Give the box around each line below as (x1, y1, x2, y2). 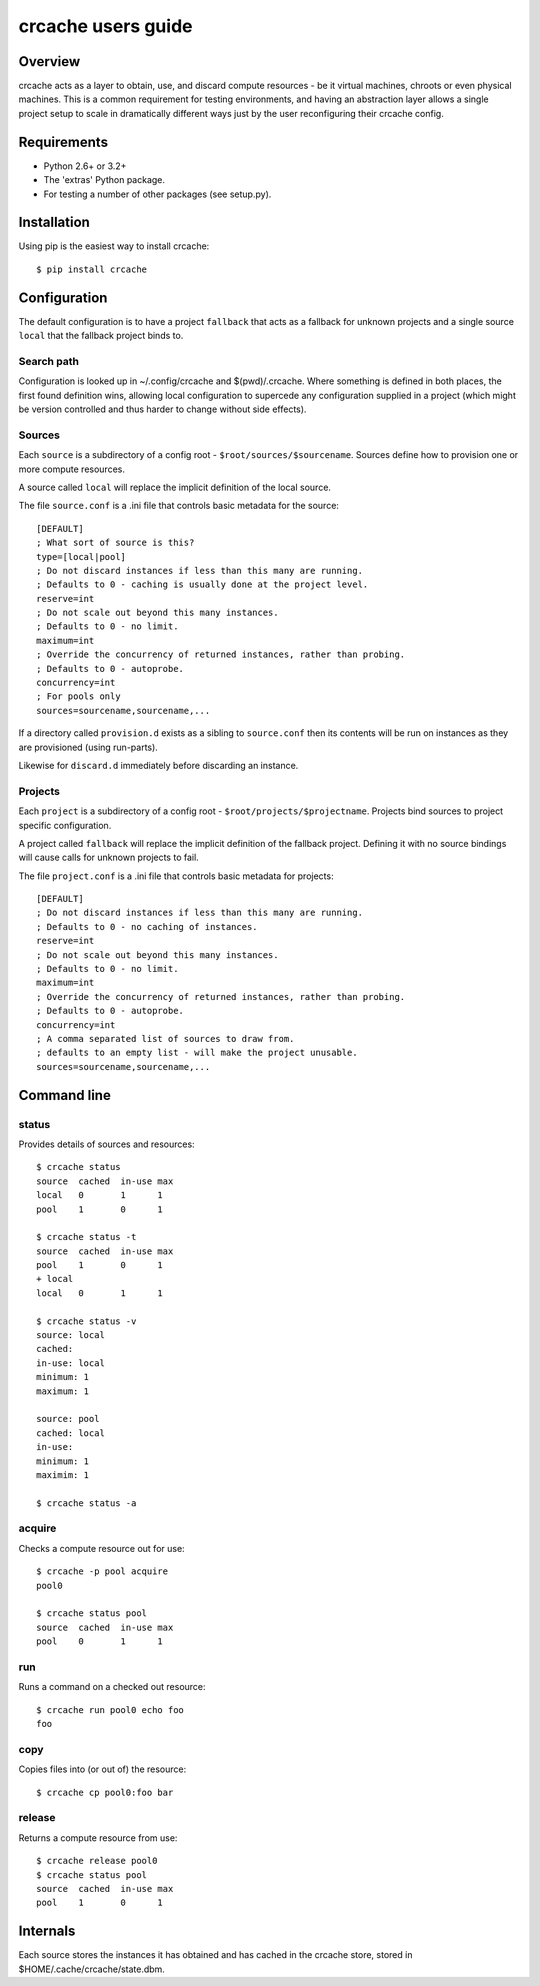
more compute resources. (18, 463, 125, 475)
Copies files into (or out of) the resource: (18, 1763, 187, 1775)
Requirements (18, 133, 109, 150)
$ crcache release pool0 (36, 1855, 158, 1867)
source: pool (36, 1413, 100, 1425)
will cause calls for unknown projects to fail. (18, 851, 199, 864)
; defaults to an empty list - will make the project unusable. (36, 1047, 359, 1059)
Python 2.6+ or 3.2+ (43, 160, 127, 172)
